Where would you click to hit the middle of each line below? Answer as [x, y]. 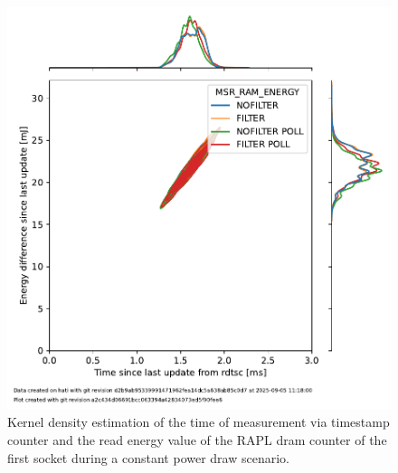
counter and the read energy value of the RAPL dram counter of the [197, 439]
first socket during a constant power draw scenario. [148, 457]
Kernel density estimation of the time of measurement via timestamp [199, 422]
